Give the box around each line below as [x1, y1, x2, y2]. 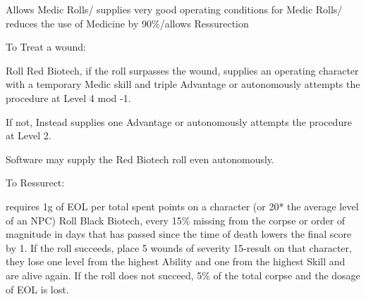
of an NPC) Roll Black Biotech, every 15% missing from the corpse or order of [6, 212, 346, 227]
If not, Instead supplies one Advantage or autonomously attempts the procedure [6, 114, 352, 129]
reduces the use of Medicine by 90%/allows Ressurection [6, 15, 249, 30]
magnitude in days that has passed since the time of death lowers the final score [6, 227, 352, 241]
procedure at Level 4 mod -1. [6, 90, 131, 105]
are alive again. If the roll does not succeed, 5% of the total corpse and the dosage [6, 267, 360, 282]
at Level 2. [6, 128, 51, 143]
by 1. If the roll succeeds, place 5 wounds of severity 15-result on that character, [6, 240, 352, 255]
